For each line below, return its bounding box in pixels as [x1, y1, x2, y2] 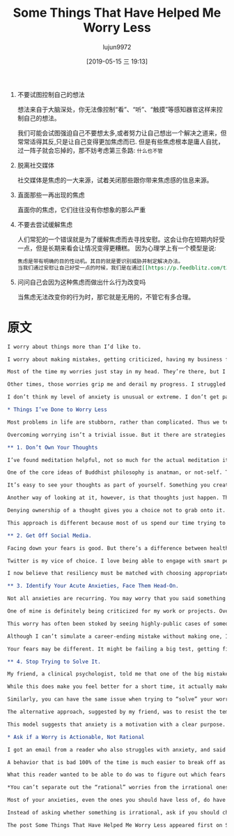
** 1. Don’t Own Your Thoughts [7, 444, 98, 451]
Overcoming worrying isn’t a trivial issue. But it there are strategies [7, 431, 226, 438]
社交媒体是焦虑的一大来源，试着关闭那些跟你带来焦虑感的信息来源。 [17, 176, 213, 184]
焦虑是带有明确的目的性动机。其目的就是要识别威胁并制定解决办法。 [17, 257, 184, 264]
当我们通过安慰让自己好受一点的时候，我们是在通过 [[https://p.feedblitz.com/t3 [17, 264, 230, 271]
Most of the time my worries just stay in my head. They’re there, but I [7, 368, 226, 375]
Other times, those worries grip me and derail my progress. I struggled [7, 381, 226, 388]
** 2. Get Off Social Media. [7, 532, 92, 539]
